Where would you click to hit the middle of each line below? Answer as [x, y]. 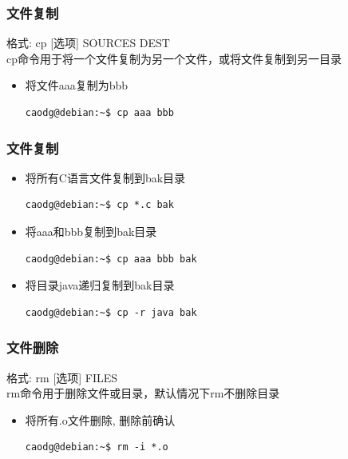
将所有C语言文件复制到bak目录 [105, 177]
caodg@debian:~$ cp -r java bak [111, 312]
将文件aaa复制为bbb [77, 85]
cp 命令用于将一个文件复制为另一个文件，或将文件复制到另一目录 [174, 58]
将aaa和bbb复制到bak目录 [91, 231]
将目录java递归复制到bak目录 [100, 285]
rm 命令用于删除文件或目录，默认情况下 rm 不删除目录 [143, 393]
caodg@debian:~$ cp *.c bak [99, 205]
